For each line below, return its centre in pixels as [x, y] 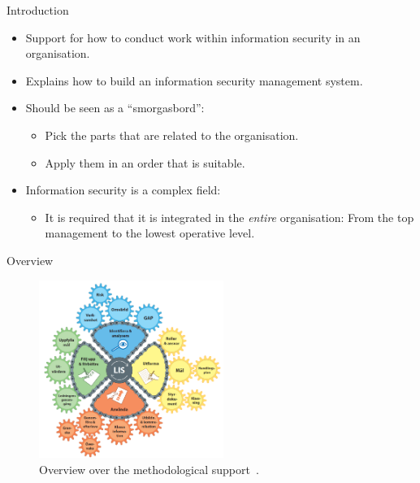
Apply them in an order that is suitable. [145, 162]
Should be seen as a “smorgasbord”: [115, 108]
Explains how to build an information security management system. [194, 80]
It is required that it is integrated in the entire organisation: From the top [229, 217]
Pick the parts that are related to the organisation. [172, 135]
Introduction [38, 10]
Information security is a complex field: [123, 190]
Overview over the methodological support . [149, 469]
